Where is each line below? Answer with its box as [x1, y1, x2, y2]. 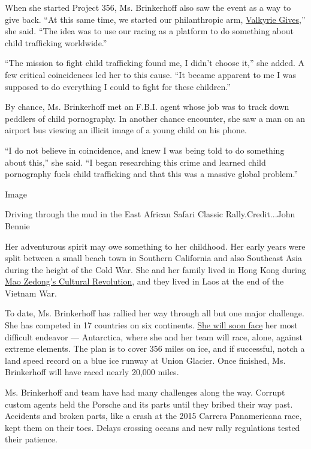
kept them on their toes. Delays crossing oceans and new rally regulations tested [5, 421, 300, 433]
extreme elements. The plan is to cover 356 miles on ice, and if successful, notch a [5, 342, 305, 355]
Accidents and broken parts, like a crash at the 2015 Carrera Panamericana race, [5, 409, 302, 422]
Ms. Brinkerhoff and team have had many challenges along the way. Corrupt [5, 386, 285, 399]
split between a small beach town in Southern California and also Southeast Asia [5, 252, 302, 264]
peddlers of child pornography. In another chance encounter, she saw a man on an [5, 112, 305, 124]
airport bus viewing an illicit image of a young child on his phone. [5, 124, 247, 136]
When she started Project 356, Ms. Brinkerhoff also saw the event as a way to [5, 1, 291, 13]
